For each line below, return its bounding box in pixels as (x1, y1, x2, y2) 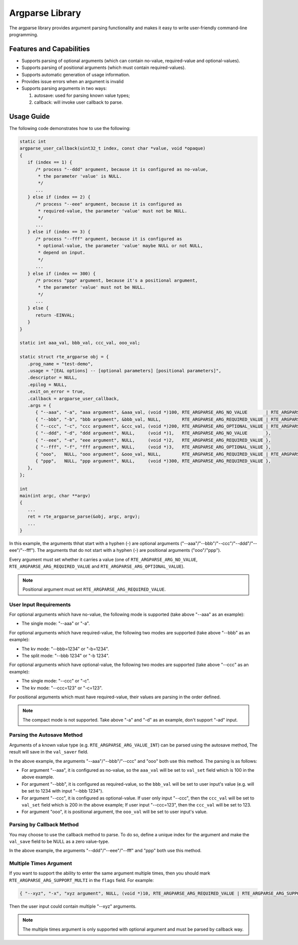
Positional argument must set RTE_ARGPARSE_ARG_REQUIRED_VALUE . (22, 586, 166, 592)
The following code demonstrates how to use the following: (9, 126, 131, 132)
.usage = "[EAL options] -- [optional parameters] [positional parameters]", (27, 368, 222, 373)
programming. (9, 31, 38, 37)
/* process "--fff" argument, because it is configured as (35, 236, 182, 242)
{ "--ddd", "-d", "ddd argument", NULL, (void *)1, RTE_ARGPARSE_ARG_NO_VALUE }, (35, 430, 271, 436)
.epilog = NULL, (27, 382, 67, 387)
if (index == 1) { (27, 159, 73, 165)
